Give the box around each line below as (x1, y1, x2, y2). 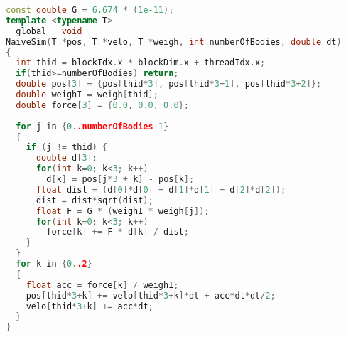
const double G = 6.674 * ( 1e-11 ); (6, 5, 174, 15)
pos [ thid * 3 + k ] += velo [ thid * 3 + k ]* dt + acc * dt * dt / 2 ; (26, 290, 276, 301)
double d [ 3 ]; (36, 153, 97, 164)
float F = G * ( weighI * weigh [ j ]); (36, 205, 210, 216)
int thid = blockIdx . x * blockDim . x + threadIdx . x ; (16, 58, 266, 68)
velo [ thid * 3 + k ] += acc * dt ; (26, 301, 153, 311)
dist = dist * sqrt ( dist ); (36, 195, 153, 205)
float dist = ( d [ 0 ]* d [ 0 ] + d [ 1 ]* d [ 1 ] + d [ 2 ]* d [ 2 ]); (36, 184, 286, 195)
